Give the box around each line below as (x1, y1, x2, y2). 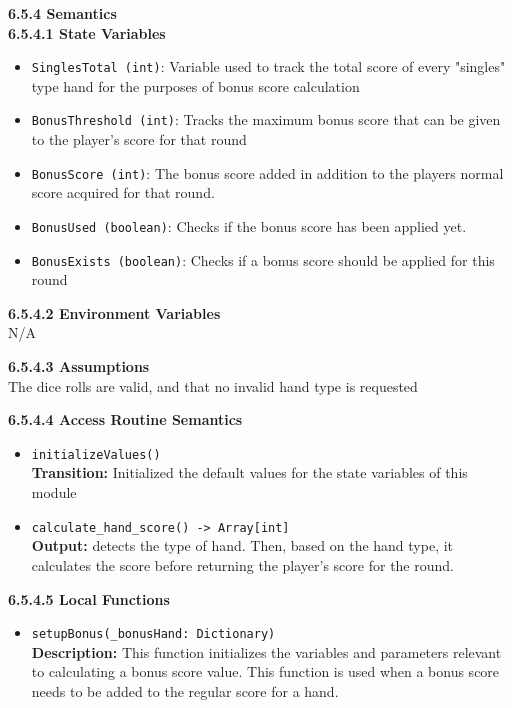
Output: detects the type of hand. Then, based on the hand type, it (31, 535, 454, 556)
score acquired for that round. (31, 182, 215, 203)
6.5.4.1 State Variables (8, 22, 166, 43)
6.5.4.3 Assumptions (8, 356, 150, 377)
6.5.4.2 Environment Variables (8, 302, 221, 323)
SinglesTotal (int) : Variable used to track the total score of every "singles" (31, 56, 506, 77)
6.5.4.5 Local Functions (8, 588, 170, 609)
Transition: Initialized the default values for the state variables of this (31, 462, 468, 483)
